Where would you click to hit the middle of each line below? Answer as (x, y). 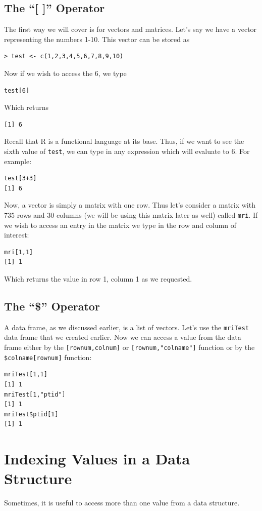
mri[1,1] (19, 252)
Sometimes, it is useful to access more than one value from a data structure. (122, 503)
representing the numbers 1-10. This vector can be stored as (97, 39)
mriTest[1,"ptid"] (35, 394)
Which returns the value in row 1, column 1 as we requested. (98, 279)
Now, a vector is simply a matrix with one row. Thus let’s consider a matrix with (130, 205)
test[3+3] (20, 179)
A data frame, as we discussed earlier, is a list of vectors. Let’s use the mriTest (127, 327)
